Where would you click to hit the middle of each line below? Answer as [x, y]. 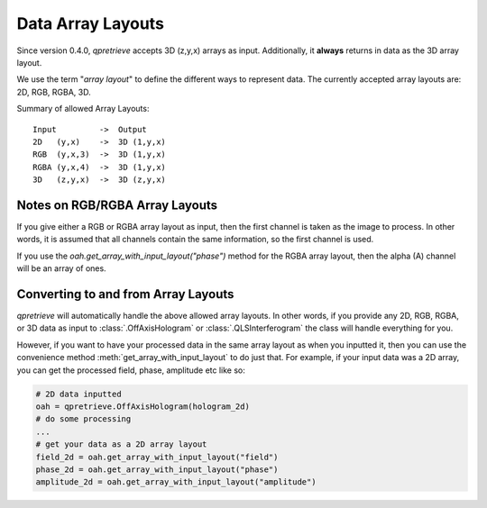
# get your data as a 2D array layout [121, 444]
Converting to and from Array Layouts [125, 294]
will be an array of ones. [62, 268]
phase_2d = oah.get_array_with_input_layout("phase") [157, 469]
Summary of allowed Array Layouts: [83, 109]
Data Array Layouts [90, 23]
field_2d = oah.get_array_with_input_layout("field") [157, 457]
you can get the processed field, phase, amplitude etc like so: [131, 370]
